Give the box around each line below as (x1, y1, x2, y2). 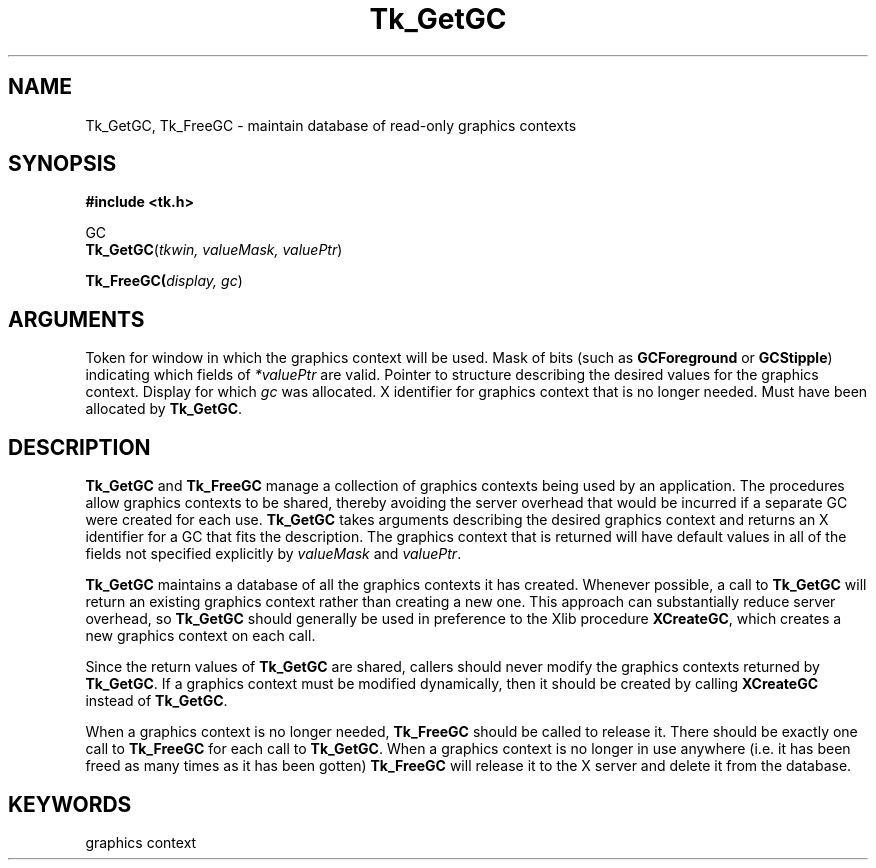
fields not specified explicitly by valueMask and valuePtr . (85, 545, 462, 563)
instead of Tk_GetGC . (85, 692, 228, 710)
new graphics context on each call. (85, 627, 316, 645)
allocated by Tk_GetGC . (85, 400, 243, 418)
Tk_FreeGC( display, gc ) (85, 272, 243, 290)
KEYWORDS (8, 791, 132, 817)
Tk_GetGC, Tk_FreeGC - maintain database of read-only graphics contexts (85, 116, 577, 134)
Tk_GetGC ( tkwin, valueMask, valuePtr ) (85, 241, 343, 259)
